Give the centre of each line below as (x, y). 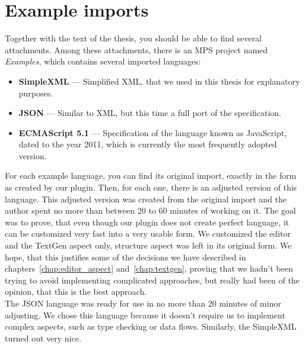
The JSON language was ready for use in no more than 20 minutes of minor (143, 303)
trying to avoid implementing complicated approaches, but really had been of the (152, 280)
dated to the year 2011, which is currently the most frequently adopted (148, 144)
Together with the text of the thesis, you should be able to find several (133, 38)
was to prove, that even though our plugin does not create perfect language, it (147, 222)
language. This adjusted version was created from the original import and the (146, 199)
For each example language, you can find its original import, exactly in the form (151, 175)
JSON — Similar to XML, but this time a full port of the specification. (150, 113)
